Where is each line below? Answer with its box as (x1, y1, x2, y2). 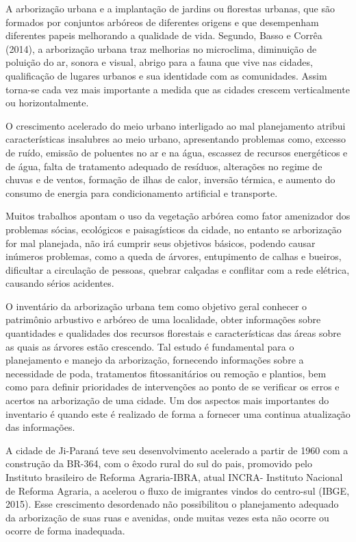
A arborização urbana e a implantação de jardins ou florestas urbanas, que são (5, 1, 335, 15)
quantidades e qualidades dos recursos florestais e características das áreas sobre (5, 326, 341, 340)
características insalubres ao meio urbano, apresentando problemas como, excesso (5, 132, 346, 146)
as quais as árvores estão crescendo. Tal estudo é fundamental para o (5, 339, 294, 353)
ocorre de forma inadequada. (5, 523, 125, 538)
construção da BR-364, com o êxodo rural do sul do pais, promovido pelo (5, 456, 312, 471)
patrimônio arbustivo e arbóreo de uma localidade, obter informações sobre (5, 312, 321, 327)
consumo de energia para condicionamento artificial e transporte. (5, 185, 278, 200)
